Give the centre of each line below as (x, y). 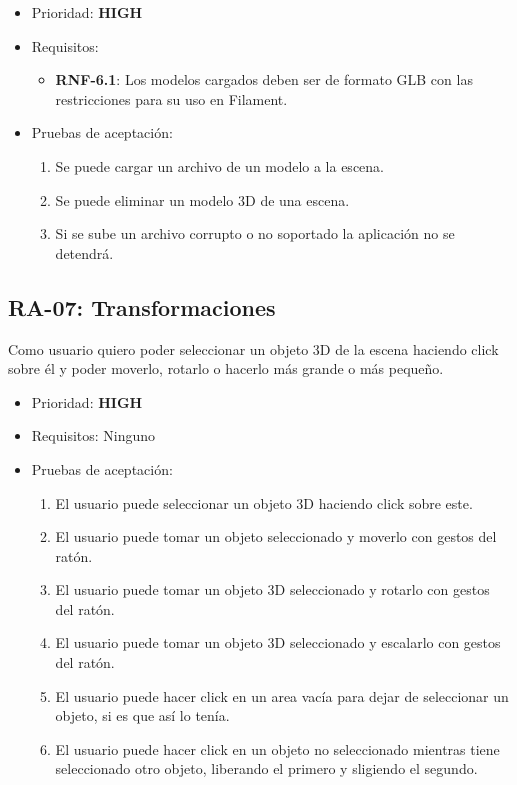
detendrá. (84, 252)
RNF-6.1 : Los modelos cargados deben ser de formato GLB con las (264, 79)
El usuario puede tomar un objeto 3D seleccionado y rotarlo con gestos (272, 589)
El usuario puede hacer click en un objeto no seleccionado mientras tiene (277, 748)
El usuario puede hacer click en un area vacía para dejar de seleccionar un (282, 695)
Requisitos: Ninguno (93, 435)
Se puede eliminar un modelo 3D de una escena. (202, 199)
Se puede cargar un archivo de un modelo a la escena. (219, 165)
